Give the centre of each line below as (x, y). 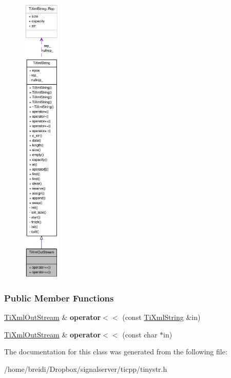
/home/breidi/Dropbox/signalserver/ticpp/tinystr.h (86, 368)
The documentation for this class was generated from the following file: (116, 352)
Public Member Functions (59, 298)
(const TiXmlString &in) (161, 317)
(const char (140, 334)
